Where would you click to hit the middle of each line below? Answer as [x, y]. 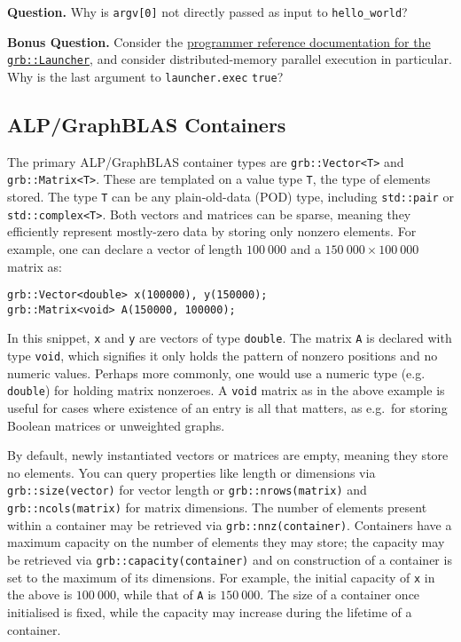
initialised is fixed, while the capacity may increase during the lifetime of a [210, 611]
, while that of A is [166, 594]
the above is [40, 594]
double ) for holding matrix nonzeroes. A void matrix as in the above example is [226, 390]
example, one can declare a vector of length [125, 248]
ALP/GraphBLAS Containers [147, 124]
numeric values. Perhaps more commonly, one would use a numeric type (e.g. [216, 373]
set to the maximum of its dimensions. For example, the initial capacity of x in [221, 577]
